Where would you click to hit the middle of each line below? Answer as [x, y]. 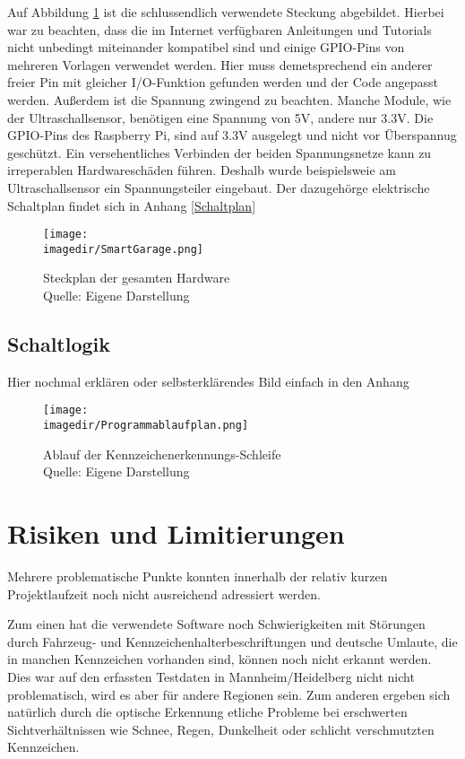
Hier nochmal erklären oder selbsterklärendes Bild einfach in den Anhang [208, 381]
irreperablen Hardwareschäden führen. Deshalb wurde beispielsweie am [202, 170]
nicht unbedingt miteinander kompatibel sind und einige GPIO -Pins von [206, 47]
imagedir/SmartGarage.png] [123, 249]
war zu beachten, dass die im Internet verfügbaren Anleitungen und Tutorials [220, 29]
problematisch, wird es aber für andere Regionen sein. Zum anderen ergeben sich [229, 694]
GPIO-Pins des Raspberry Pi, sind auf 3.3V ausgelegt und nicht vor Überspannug [232, 135]
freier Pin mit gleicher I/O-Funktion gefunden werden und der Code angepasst [223, 82]
